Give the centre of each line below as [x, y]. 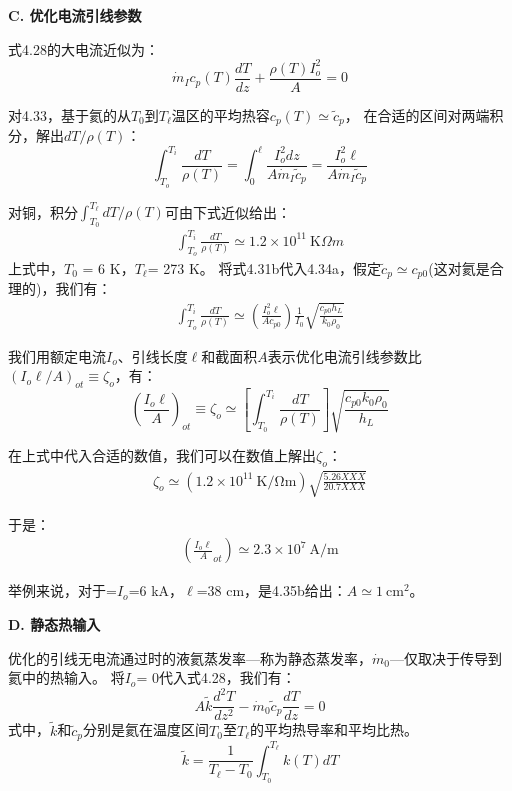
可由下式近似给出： [227, 211]
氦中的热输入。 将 [66, 677]
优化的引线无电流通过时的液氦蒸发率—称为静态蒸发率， [190, 657]
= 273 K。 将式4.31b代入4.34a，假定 [264, 267]
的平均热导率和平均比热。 [334, 729]
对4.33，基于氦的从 [69, 114]
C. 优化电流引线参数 [75, 15]
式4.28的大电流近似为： [83, 48]
